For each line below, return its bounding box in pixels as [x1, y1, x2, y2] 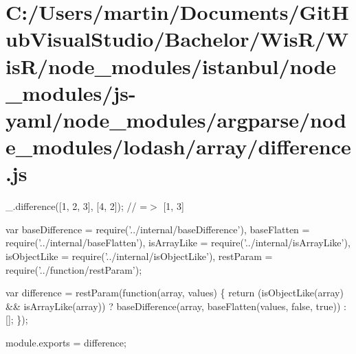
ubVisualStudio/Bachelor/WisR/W [5, 25, 349, 53]
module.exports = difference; [5, 335, 126, 349]
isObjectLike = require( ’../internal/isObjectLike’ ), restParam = [5, 249, 273, 263]
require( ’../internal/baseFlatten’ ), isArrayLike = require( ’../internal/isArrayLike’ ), [5, 235, 351, 250]
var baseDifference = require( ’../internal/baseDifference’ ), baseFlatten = [5, 222, 310, 236]
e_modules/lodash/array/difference [5, 132, 351, 161]
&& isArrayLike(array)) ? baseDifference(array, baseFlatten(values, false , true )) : [5, 298, 346, 313]
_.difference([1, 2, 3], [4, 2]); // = [5, 199, 148, 213]
